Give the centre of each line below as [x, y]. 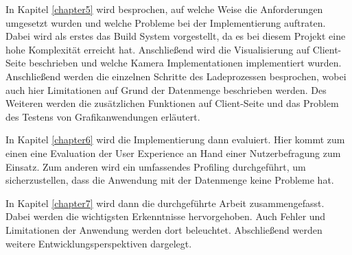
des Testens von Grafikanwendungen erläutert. [103, 116]
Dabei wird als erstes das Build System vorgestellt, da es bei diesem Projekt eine [176, 36]
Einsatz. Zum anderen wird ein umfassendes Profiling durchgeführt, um [156, 166]
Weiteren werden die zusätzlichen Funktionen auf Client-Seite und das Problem [172, 103]
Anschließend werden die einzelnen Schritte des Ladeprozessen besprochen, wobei [176, 76]
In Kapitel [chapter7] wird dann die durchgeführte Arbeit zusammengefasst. [165, 203]
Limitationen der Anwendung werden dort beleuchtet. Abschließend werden [164, 229]
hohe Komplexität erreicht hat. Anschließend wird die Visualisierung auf [157, 49]
